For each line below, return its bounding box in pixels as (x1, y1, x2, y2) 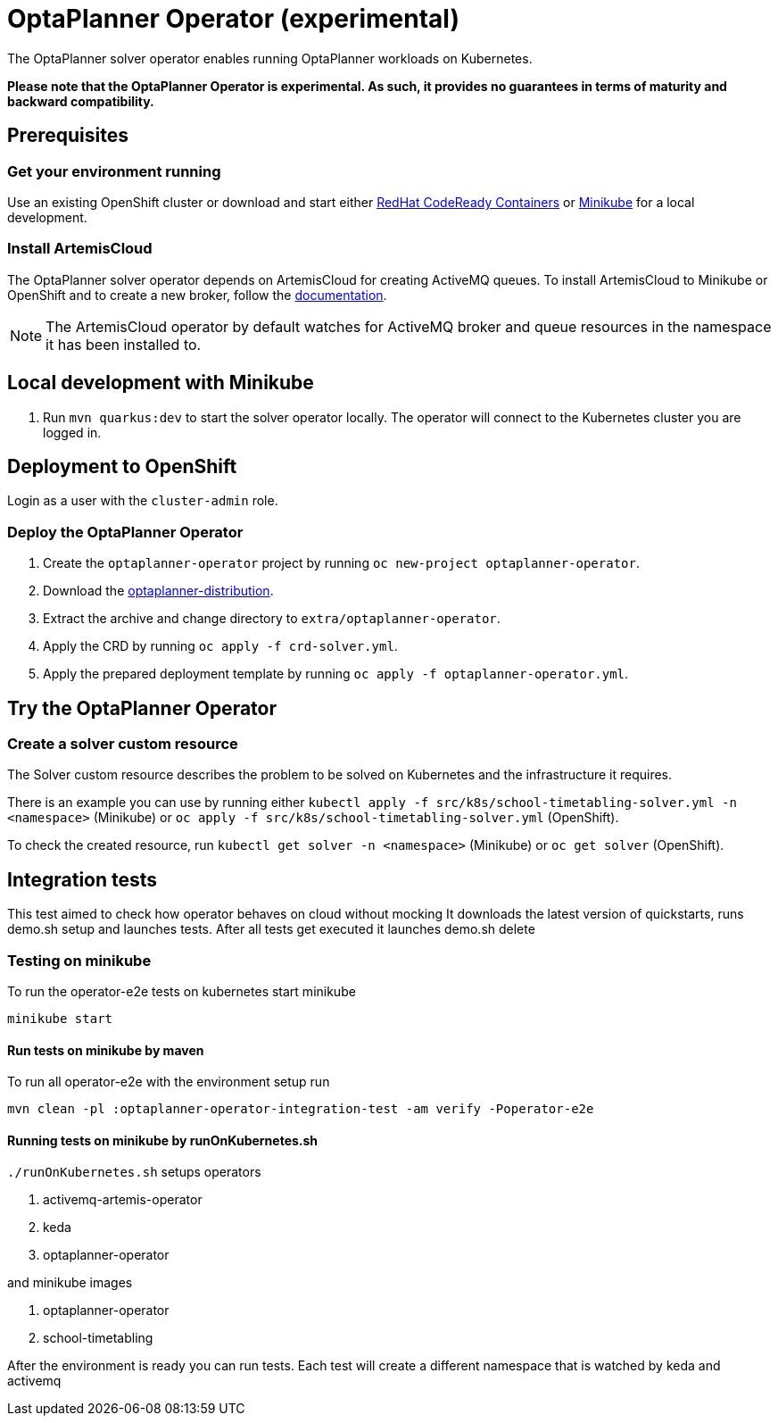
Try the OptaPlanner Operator (7, 696, 277, 720)
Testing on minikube (7, 951, 152, 969)
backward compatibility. (7, 93, 154, 109)
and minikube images (7, 1275, 133, 1291)
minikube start (7, 1011, 113, 1026)
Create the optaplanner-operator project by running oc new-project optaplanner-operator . (43, 555, 640, 571)
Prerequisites (7, 124, 128, 147)
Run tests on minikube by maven (7, 1042, 204, 1058)
